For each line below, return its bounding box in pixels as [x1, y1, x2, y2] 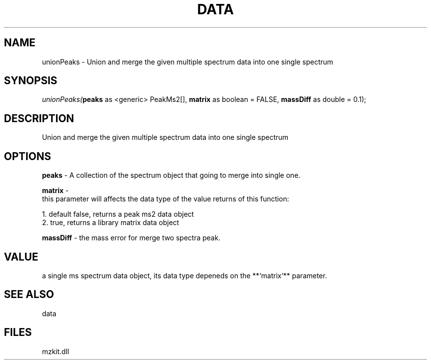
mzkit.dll [42, 347, 69, 356]
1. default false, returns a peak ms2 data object [42, 210, 194, 219]
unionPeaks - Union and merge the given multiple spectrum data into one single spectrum [42, 57, 334, 66]
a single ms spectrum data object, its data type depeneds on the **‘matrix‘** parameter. [42, 271, 327, 280]
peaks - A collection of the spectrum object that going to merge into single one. [42, 171, 301, 180]
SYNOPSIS [4, 74, 58, 87]
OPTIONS [4, 150, 51, 163]
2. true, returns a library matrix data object [42, 218, 179, 227]
